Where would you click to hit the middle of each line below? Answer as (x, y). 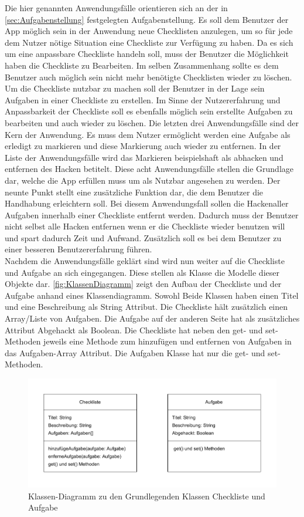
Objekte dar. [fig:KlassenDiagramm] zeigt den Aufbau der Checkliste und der (143, 284)
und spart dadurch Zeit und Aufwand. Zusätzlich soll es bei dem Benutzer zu (143, 237)
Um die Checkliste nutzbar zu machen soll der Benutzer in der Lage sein (135, 88)
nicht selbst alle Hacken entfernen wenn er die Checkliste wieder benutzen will (145, 226)
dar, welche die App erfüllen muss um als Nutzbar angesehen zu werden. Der (143, 180)
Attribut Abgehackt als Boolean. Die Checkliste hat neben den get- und (134, 330)
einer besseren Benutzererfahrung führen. (78, 249)
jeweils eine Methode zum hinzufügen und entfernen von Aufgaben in (168, 341)
